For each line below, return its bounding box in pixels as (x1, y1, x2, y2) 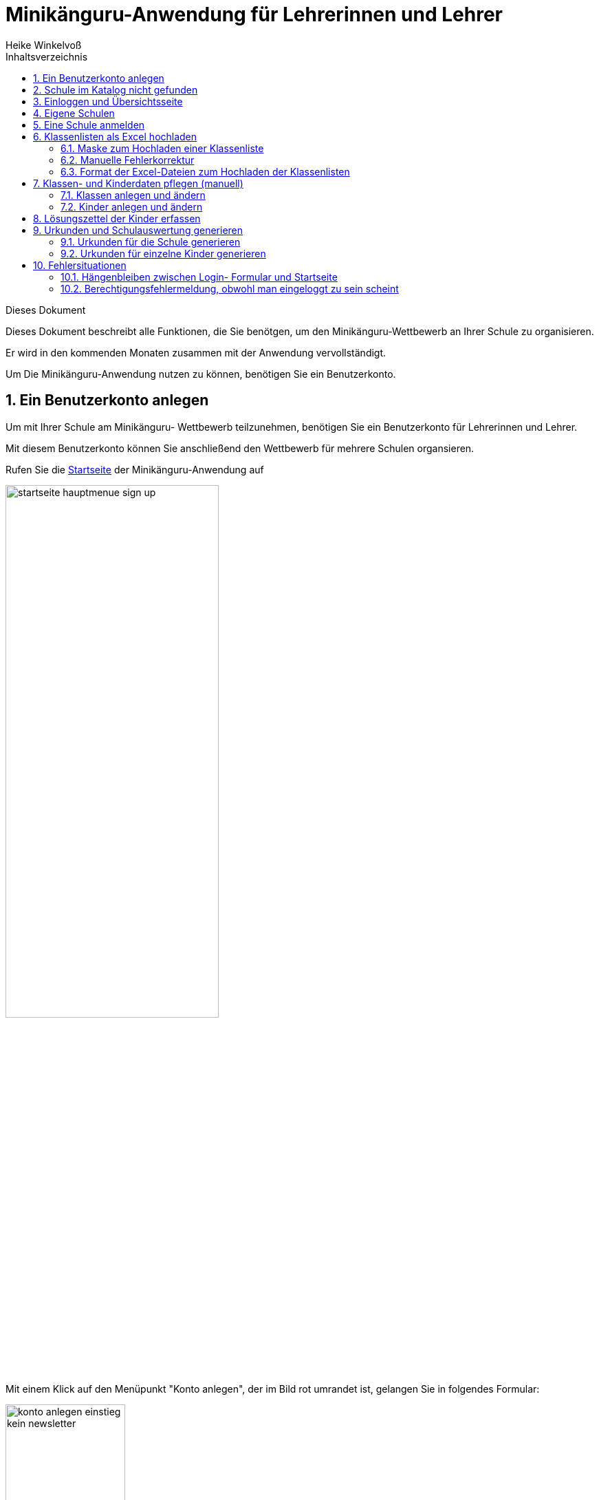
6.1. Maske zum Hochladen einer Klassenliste (61, 142, 264, 154)
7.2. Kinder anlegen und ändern (61, 200, 203, 213)
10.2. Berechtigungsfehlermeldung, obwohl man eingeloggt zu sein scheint (61, 282, 399, 294)
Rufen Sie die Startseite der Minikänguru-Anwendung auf (6, 463, 264, 475)
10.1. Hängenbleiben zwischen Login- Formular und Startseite (61, 270, 338, 283)
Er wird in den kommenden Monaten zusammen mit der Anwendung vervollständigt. (6, 346, 386, 358)
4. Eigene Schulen (33, 107, 115, 119)
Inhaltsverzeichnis (6, 50, 88, 63)
